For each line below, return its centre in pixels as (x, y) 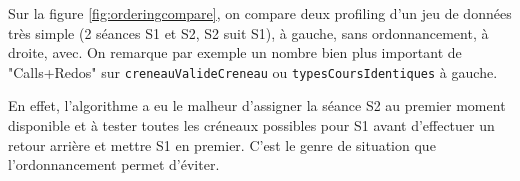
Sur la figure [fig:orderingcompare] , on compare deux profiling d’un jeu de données (260, 13)
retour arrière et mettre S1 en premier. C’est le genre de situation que (222, 144)
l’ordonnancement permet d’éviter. (114, 164)
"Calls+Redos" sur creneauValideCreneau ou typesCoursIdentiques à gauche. (253, 71)
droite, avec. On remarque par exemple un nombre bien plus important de (235, 52)
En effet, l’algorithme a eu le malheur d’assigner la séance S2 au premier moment (257, 105)
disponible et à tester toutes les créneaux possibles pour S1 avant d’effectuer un (251, 125)
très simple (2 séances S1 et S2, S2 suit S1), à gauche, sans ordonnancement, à (248, 32)
